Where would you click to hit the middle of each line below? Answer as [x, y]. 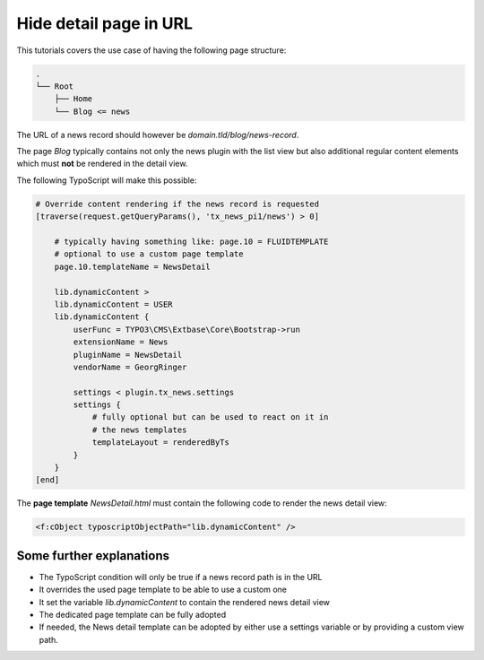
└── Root [55, 86]
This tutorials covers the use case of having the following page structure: [151, 50]
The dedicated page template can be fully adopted [133, 615]
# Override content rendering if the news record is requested [177, 204]
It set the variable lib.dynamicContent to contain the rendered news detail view [185, 602]
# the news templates [139, 430]
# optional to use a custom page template [149, 254]
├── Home [73, 99]
